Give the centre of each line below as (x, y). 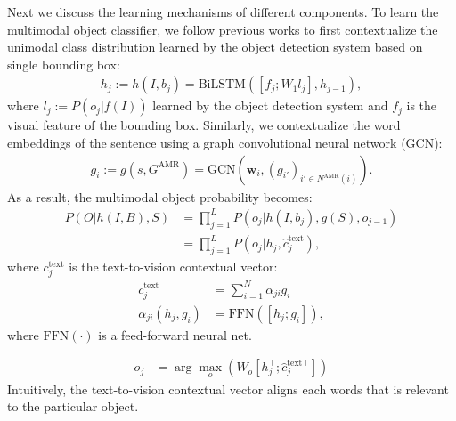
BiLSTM (222, 85)
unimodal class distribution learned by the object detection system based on (215, 47)
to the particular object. (73, 406)
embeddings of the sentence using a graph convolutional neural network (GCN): (225, 142)
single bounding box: (64, 64)
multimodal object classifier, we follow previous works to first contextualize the (223, 29)
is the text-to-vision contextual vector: (173, 266)
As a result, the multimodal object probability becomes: (160, 196)
